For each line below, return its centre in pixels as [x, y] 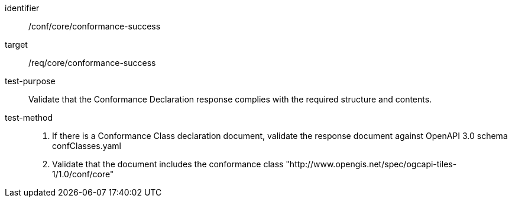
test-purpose [30, 81]
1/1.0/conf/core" [83, 174]
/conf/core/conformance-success [95, 26]
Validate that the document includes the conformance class [168, 164]
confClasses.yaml [87, 146]
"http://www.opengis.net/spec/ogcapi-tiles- [371, 164]
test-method [29, 117]
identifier [22, 8]
